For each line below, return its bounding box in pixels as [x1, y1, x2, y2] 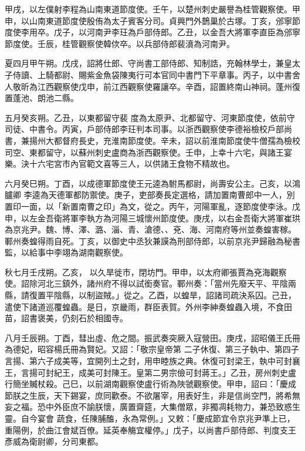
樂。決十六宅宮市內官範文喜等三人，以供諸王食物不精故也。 [5, 157, 235, 170]
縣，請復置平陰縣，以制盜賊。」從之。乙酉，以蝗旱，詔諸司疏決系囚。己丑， [5, 289, 296, 301]
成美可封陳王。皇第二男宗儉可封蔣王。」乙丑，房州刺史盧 [78, 366, 296, 378]
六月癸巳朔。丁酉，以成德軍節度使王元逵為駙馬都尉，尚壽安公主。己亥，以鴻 [5, 177, 300, 189]
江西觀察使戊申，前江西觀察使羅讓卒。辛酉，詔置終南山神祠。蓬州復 [37, 80, 300, 92]
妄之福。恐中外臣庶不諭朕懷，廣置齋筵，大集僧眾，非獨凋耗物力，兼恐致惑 [5, 400, 292, 413]
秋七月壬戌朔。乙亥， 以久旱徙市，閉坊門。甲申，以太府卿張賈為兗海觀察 [5, 265, 287, 278]
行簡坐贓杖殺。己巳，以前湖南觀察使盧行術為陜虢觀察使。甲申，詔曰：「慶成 [5, 378, 296, 390]
